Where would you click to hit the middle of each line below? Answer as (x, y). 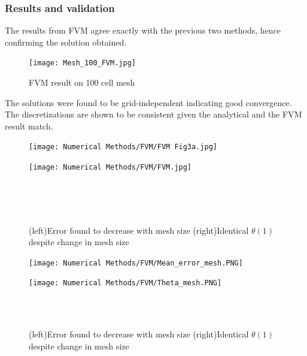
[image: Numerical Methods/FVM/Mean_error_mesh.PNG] (136, 263)
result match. (29, 126)
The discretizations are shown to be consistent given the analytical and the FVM (153, 114)
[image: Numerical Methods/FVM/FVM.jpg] (110, 168)
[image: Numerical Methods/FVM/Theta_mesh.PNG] (125, 283)
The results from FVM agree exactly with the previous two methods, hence (143, 30)
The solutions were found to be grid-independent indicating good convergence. (148, 102)
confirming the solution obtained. (66, 42)
